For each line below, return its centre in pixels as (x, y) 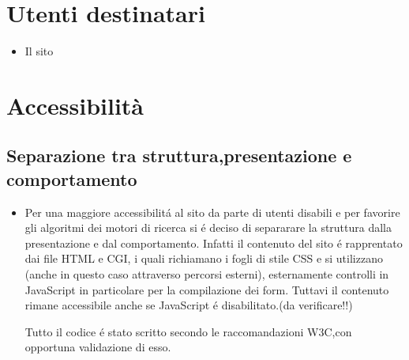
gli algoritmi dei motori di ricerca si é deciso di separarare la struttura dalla (208, 227)
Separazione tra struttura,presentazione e (179, 155)
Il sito (39, 51)
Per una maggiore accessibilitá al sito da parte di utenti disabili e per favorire (212, 212)
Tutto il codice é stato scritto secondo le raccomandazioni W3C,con (188, 331)
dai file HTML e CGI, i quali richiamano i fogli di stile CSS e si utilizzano (204, 258)
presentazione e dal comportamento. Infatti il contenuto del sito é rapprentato (214, 243)
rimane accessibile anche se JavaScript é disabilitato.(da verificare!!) (189, 305)
